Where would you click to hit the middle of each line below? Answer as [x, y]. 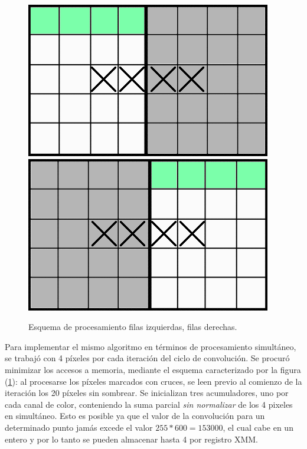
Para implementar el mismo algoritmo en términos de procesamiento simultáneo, [151, 346]
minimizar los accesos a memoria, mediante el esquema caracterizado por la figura [153, 369]
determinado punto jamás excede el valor [79, 427]
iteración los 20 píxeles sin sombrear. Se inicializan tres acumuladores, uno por [147, 393]
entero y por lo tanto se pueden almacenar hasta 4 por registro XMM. [132, 439]
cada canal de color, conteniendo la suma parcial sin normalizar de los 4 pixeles [149, 404]
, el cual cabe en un [258, 427]
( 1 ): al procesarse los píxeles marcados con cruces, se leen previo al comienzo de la [153, 381]
